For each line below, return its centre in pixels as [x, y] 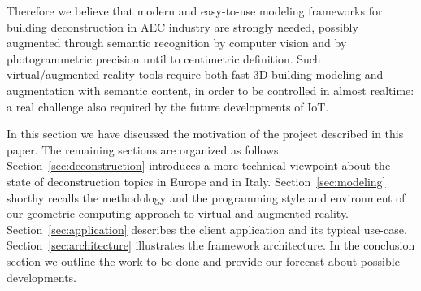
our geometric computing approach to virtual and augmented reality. [178, 213]
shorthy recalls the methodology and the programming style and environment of [206, 197]
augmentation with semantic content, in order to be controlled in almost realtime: [210, 90]
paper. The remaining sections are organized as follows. [144, 149]
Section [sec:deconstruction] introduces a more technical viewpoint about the [199, 165]
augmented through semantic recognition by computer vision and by [177, 43]
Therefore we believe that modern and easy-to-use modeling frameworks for [195, 11]
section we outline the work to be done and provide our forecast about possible [203, 261]
